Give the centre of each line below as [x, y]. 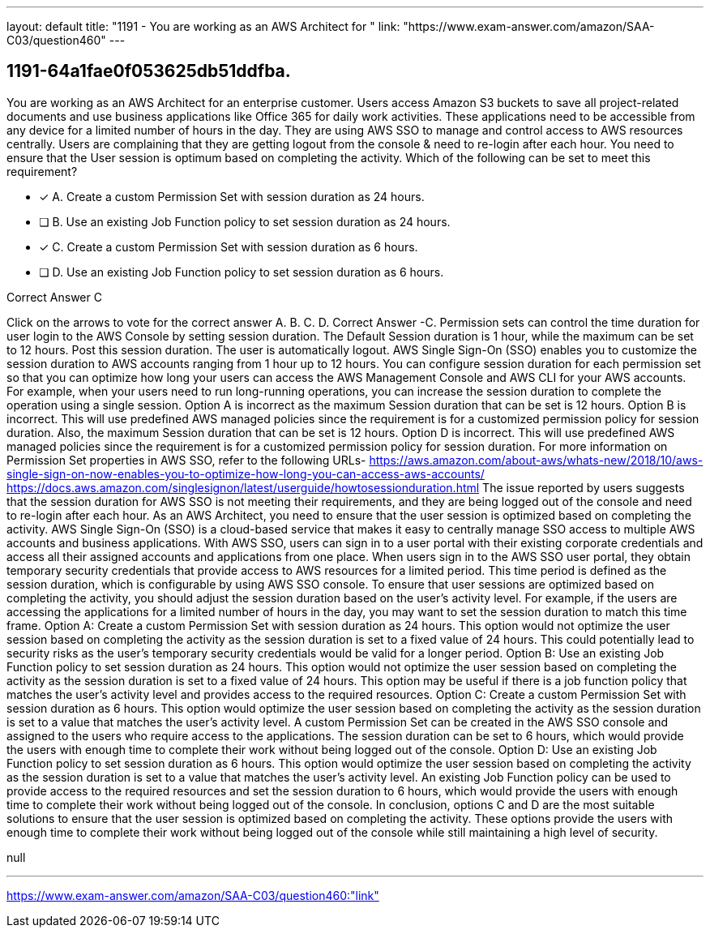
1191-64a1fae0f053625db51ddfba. [149, 71]
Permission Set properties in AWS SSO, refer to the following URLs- [186, 460]
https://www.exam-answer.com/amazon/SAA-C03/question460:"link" [193, 895]
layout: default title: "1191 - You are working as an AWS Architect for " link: [203, 26]
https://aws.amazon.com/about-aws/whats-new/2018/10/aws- [536, 460]
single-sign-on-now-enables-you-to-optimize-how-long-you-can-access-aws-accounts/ [246, 473]
